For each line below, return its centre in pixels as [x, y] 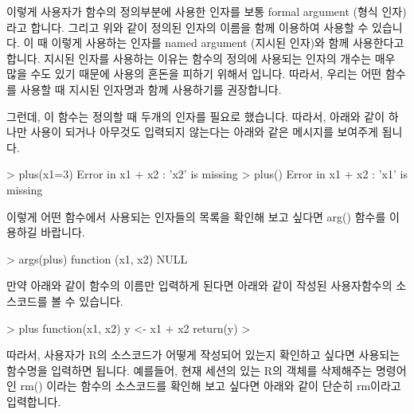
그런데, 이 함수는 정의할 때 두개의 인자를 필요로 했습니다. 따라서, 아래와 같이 [196, 116]
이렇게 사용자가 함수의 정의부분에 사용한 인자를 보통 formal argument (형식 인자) [207, 11]
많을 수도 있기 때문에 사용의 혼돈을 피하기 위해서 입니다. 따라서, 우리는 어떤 [194, 74]
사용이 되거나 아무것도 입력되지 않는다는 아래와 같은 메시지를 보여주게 [204, 132]
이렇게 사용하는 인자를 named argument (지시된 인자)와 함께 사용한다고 [228, 43]
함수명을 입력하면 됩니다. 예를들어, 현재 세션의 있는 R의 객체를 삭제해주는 [189, 370]
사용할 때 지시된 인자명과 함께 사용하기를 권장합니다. [151, 89]
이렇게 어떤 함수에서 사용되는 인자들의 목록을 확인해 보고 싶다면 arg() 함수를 [196, 216]
